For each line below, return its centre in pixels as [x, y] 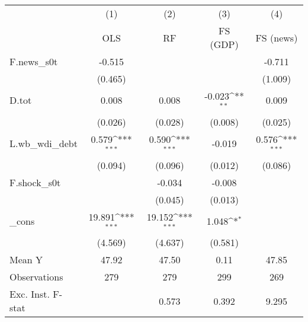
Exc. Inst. [30, 294]
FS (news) [277, 37]
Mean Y [26, 260]
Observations [36, 277]
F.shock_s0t [35, 182]
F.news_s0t [34, 61]
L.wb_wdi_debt [44, 144]
